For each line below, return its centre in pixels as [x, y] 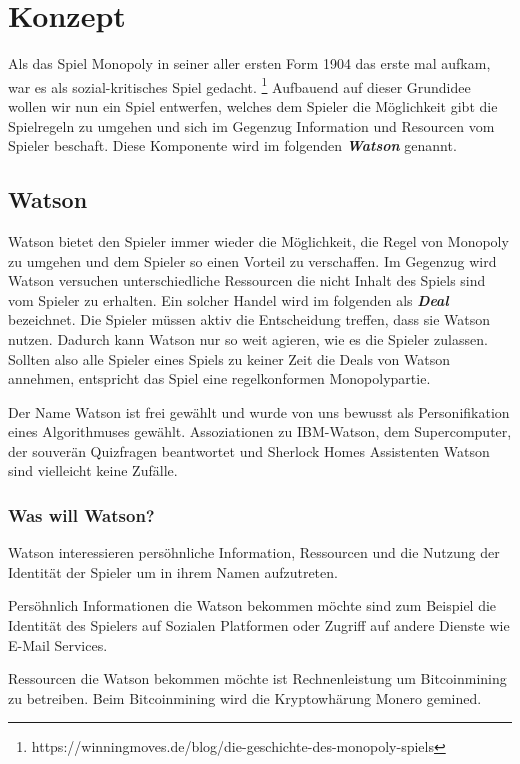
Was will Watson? [81, 515]
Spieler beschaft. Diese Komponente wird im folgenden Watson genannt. [232, 145]
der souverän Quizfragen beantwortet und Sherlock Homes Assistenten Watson [249, 450]
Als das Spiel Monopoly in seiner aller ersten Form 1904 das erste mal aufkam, [249, 63]
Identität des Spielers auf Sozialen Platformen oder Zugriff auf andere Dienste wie [259, 625]
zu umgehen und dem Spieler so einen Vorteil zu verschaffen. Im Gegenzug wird [252, 260]
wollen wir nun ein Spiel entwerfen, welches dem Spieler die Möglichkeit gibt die [253, 105]
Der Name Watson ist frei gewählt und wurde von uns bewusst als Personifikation [259, 411]
